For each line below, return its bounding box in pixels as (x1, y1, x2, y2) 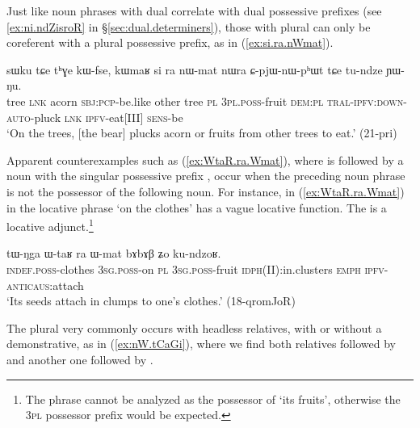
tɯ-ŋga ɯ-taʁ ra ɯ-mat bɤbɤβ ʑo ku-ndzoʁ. (6, 245, 221, 262)
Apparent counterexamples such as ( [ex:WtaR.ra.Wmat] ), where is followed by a (6, 151, 404, 168)
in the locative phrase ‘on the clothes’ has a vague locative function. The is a (6, 199, 387, 216)
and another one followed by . (6, 350, 153, 367)
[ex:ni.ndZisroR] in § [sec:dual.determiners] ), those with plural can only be (6, 18, 371, 35)
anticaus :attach (6, 276, 84, 293)
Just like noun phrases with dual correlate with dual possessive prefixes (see (6, 2, 382, 19)
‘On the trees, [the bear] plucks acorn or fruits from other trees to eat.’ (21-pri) (6, 124, 397, 141)
